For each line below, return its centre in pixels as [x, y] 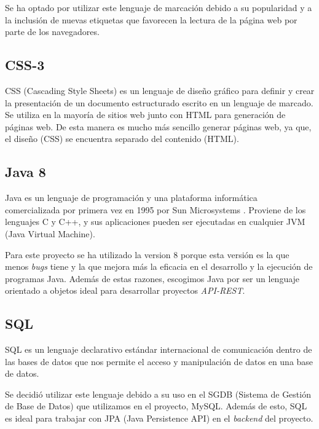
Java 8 [26, 172]
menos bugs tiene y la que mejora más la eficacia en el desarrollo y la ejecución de [159, 266]
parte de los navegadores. [52, 32]
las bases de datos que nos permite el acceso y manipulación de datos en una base [159, 361]
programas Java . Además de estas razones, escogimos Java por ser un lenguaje [152, 278]
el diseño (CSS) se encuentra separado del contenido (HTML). [122, 139]
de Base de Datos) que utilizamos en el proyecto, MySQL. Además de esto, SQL [156, 406]
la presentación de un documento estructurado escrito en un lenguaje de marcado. [159, 102]
